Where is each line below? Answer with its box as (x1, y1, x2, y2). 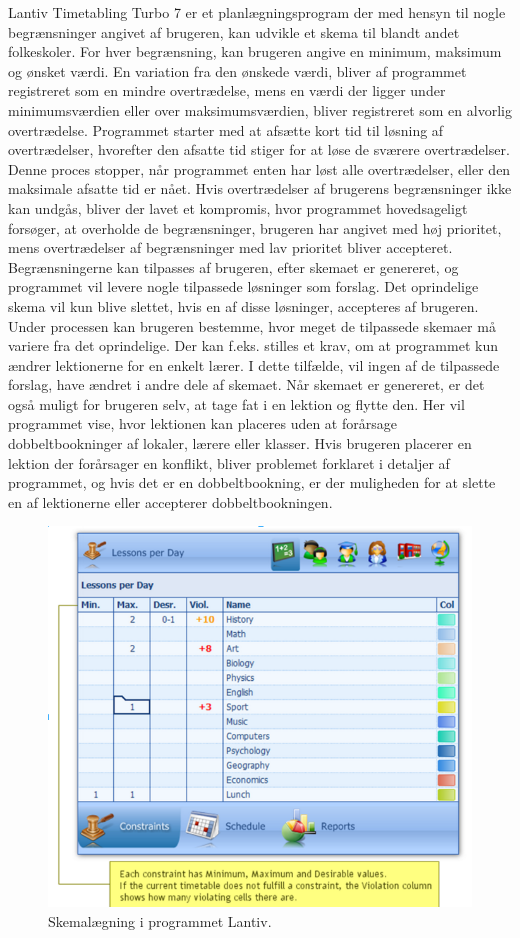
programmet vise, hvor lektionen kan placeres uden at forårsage (8, 413, 397, 434)
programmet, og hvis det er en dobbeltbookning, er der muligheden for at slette (8, 472, 496, 493)
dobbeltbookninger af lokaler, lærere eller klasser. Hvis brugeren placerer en (8, 433, 472, 454)
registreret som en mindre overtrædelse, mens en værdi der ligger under (8, 80, 446, 101)
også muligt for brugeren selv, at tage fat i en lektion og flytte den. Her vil (8, 393, 465, 414)
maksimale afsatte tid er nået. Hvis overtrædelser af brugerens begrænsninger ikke (8, 178, 512, 199)
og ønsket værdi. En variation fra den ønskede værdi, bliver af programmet (8, 60, 467, 81)
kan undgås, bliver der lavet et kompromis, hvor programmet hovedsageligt (8, 197, 468, 218)
